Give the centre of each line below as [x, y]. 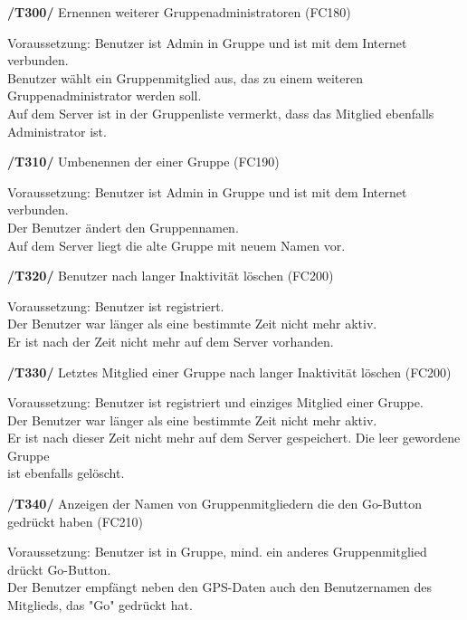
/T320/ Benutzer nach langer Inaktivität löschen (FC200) [171, 276]
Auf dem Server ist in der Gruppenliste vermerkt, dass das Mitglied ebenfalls [221, 113]
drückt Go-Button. [59, 569]
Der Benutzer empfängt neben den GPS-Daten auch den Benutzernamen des [220, 587]
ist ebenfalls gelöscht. [66, 473]
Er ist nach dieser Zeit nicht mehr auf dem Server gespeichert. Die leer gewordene [234, 438]
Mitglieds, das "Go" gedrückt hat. [100, 605]
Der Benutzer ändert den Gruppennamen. [123, 227]
